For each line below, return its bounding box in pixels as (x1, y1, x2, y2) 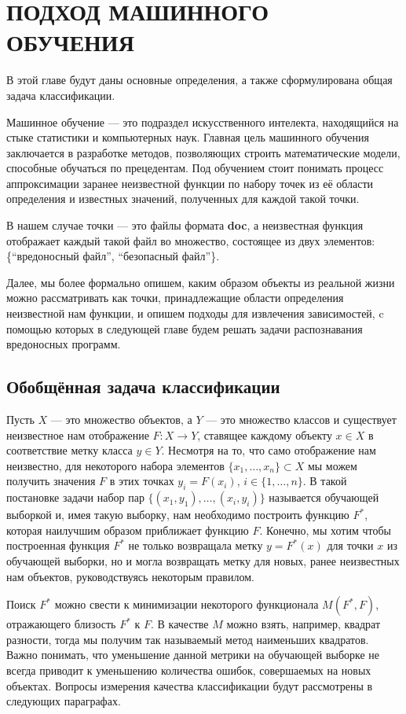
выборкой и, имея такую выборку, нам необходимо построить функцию (6, 506, 349, 523)
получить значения (6, 473, 96, 489)
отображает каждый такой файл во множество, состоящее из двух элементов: (6, 232, 375, 248)
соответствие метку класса (6, 442, 133, 458)
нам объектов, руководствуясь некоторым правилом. (6, 568, 254, 584)
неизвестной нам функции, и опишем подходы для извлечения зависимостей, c (6, 305, 384, 322)
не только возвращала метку (128, 537, 263, 554)
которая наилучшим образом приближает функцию (6, 521, 249, 538)
